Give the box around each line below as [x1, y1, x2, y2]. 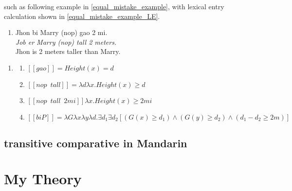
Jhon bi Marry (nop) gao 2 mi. [15, 27, 108, 37]
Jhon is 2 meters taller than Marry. [15, 46, 121, 56]
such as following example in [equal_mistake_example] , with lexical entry [4, 1, 224, 11]
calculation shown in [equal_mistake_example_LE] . [4, 11, 160, 21]
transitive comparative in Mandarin [4, 135, 187, 150]
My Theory [4, 169, 82, 189]
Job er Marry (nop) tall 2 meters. [15, 36, 117, 47]
